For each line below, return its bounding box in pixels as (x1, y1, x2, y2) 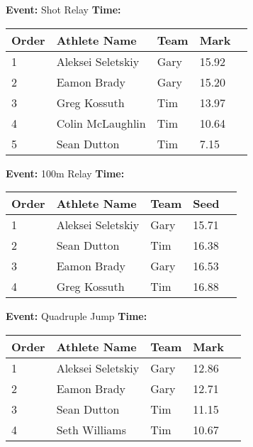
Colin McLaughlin (56, 114, 146, 131)
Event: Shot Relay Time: (6, 2, 121, 16)
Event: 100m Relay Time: (6, 165, 125, 180)
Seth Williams (56, 421, 126, 438)
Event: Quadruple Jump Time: (6, 309, 147, 324)
